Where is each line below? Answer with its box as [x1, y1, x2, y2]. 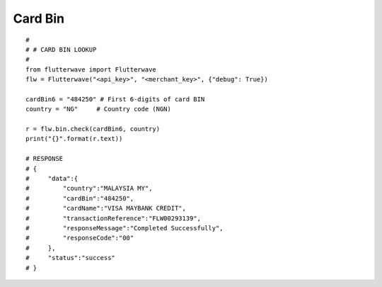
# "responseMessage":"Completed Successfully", [25, 224, 224, 232]
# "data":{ [25, 174, 79, 183]
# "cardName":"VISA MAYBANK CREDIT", [25, 204, 187, 213]
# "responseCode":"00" [25, 234, 134, 242]
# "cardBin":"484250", [25, 194, 134, 202]
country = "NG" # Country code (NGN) [25, 105, 171, 113]
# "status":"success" [25, 254, 116, 262]
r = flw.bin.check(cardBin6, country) [25, 125, 161, 133]
